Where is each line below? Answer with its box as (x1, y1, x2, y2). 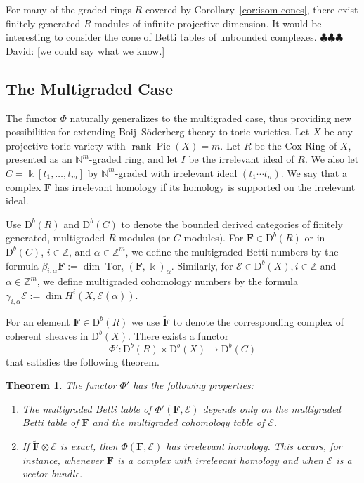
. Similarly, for (171, 258, 233, 272)
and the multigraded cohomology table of (92, 415, 265, 430)
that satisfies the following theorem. (6, 354, 160, 369)
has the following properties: (133, 378, 254, 392)
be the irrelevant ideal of (188, 152, 294, 166)
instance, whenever (22, 452, 103, 467)
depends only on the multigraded (202, 401, 341, 416)
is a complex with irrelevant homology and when (117, 452, 323, 467)
